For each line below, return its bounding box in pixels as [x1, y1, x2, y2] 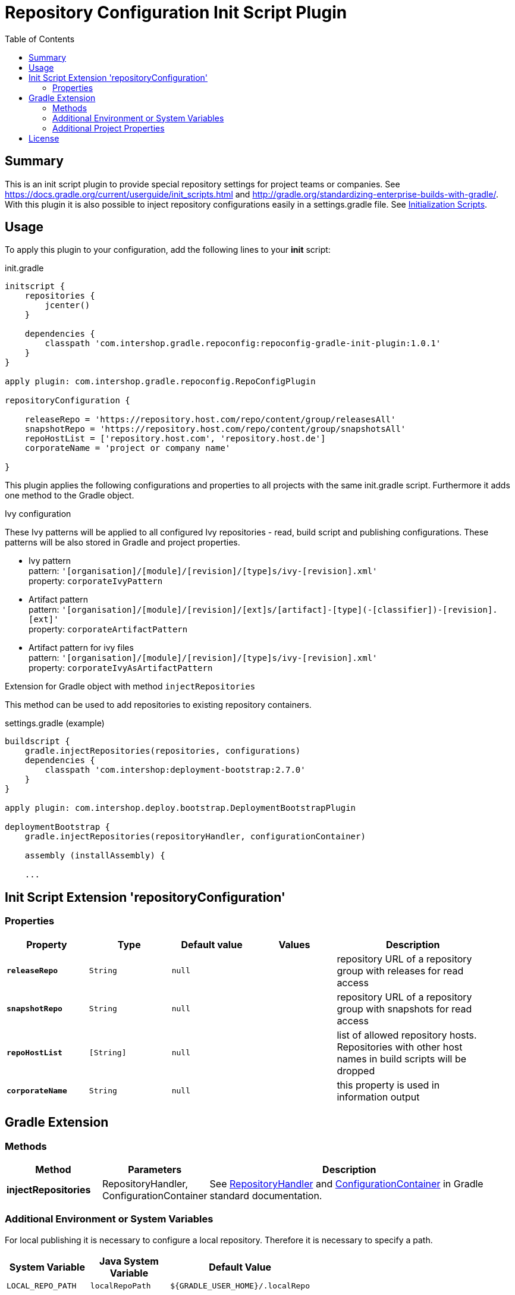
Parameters [128, 1163, 182, 1175]
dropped [337, 1064, 375, 1077]
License [29, 133, 59, 143]
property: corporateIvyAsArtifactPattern [29, 663, 213, 673]
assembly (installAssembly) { [24, 851, 165, 861]
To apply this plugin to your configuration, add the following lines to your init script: [5, 244, 331, 255]
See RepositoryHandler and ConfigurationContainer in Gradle [209, 1177, 483, 1190]
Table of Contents [5, 33, 75, 44]
